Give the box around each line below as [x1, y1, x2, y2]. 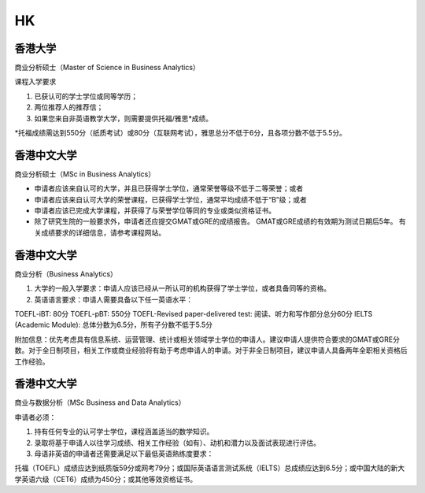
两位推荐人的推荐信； [34, 102, 104, 112]
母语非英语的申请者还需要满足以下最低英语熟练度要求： [34, 449, 214, 458]
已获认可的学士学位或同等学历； [34, 91, 138, 101]
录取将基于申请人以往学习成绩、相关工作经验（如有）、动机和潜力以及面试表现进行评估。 [34, 438, 320, 447]
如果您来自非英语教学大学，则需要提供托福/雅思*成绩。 [34, 113, 213, 123]
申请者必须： [14, 412, 57, 421]
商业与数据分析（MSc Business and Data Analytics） [14, 398, 186, 407]
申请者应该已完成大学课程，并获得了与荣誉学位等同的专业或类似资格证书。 [34, 206, 275, 216]
